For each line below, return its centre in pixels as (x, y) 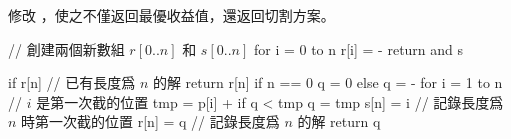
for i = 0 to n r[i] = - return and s (358, 48)
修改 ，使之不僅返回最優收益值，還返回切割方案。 (171, 15)
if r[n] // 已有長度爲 (72, 82)
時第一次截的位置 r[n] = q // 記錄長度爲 (150, 121)
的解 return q (339, 121)
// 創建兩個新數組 (66, 48)
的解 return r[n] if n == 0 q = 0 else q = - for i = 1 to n (327, 82)
